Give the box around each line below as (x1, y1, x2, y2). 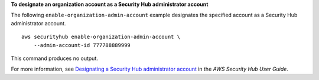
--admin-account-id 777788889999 (33, 42, 131, 48)
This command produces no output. (11, 55, 99, 62)
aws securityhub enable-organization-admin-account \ (21, 34, 180, 41)
